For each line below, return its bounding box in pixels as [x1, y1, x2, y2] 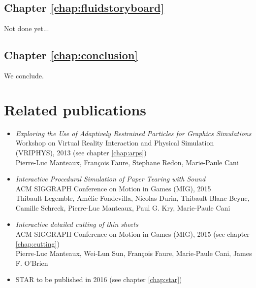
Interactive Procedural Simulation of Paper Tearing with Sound [15, 174, 206, 184]
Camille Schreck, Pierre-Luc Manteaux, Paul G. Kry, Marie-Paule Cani [15, 202, 230, 213]
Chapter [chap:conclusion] [4, 47, 138, 63]
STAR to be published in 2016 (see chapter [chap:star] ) [15, 274, 182, 285]
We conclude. [4, 71, 44, 80]
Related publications [4, 99, 147, 119]
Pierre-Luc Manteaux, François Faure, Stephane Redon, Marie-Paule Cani [15, 157, 239, 167]
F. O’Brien [15, 257, 48, 268]
